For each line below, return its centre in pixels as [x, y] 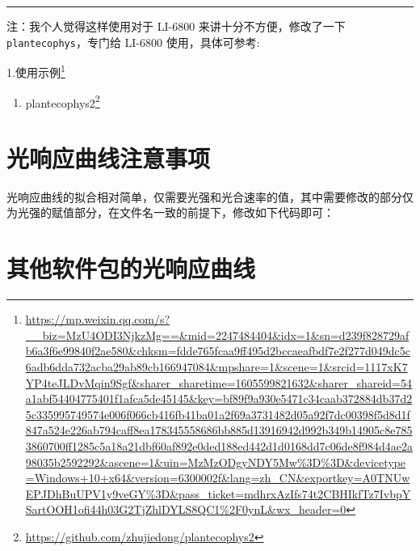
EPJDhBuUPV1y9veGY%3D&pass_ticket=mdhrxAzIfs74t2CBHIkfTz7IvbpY [218, 493]
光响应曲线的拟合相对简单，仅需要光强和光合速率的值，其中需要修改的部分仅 [210, 196]
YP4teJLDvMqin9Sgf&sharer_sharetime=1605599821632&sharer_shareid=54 [218, 382]
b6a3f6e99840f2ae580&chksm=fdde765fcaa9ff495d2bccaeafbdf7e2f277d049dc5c [218, 351]
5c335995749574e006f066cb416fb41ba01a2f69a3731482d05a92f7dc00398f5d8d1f [218, 414]
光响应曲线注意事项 [109, 157]
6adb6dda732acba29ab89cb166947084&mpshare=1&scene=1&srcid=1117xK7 [216, 366]
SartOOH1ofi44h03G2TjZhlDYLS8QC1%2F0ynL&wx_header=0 [186, 509]
